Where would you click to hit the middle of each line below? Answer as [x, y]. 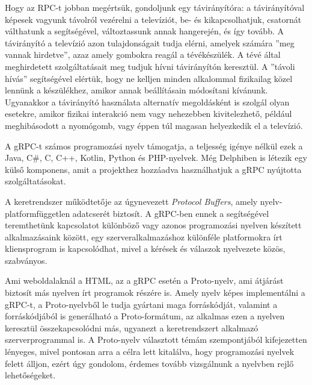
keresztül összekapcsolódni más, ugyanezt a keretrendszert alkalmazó [132, 327]
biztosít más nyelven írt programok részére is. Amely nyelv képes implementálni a [155, 293]
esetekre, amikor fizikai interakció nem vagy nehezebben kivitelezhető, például [148, 114]
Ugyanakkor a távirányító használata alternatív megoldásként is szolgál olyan [147, 102]
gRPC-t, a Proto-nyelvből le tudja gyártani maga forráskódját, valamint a [141, 304]
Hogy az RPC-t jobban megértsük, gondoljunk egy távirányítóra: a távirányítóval [155, 7]
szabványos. [26, 260]
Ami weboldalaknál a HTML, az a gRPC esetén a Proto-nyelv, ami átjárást [144, 280]
